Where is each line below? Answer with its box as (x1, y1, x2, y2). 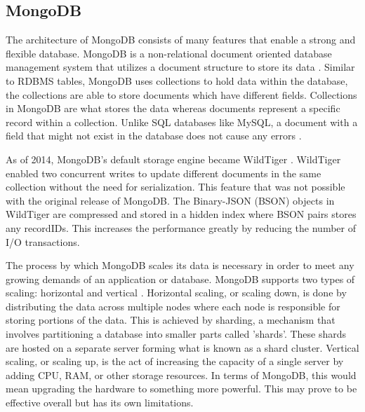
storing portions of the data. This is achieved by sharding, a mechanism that (6, 313, 336, 327)
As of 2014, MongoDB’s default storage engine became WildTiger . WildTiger (6, 151, 341, 166)
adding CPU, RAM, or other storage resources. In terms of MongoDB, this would (6, 367, 357, 382)
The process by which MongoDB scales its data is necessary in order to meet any (6, 258, 354, 273)
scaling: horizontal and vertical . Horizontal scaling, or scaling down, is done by (6, 285, 347, 300)
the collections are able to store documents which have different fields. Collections (6, 87, 357, 102)
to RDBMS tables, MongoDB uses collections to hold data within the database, (6, 73, 348, 88)
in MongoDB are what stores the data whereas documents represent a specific (6, 101, 340, 116)
